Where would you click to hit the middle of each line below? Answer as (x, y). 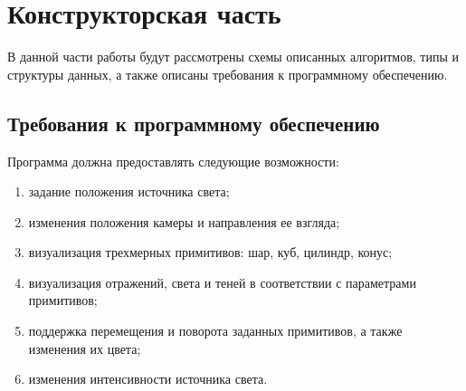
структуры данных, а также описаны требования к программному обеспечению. (228, 74)
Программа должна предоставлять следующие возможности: (173, 161)
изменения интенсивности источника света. (148, 379)
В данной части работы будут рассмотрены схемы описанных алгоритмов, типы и (233, 57)
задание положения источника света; (129, 191)
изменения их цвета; (85, 348)
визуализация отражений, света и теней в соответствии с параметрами (222, 282)
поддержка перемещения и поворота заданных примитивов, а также (215, 331)
